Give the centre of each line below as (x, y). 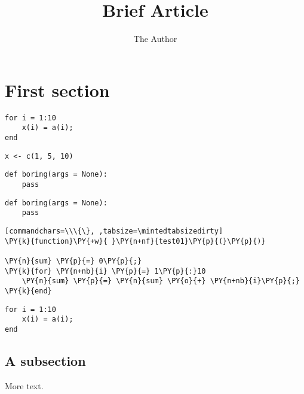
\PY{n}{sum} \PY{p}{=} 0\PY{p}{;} (73, 261)
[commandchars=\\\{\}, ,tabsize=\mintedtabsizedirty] (114, 231)
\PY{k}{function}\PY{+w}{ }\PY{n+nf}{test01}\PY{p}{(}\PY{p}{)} (135, 241)
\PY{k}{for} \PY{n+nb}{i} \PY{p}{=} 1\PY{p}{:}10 (105, 271)
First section (57, 90)
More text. (24, 385)
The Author (155, 39)
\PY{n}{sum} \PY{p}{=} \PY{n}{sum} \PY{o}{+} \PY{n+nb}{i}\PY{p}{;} (161, 281)
